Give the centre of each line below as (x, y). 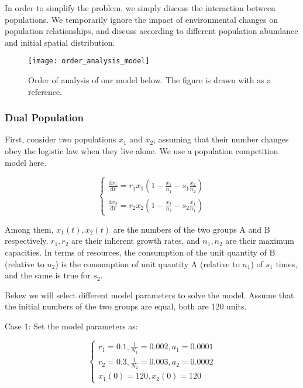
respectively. (27, 241)
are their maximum (260, 241)
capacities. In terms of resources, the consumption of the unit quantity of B (140, 252)
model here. (26, 162)
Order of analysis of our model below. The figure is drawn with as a (150, 80)
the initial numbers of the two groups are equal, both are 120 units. (126, 306)
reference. (45, 91)
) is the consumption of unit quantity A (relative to (147, 263)
